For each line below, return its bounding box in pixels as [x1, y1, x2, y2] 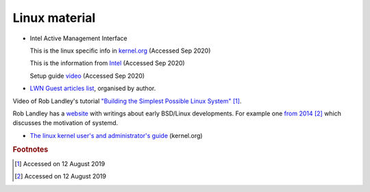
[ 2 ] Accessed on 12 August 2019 [14, 172, 106, 180]
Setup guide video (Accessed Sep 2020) [29, 72, 145, 80]
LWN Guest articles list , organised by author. [29, 84, 156, 92]
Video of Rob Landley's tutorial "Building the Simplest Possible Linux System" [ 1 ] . [12, 96, 242, 105]
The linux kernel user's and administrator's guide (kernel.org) [29, 131, 203, 139]
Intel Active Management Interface [29, 34, 128, 42]
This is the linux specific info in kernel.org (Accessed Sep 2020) [29, 46, 211, 55]
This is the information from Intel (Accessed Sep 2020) [29, 59, 185, 68]
